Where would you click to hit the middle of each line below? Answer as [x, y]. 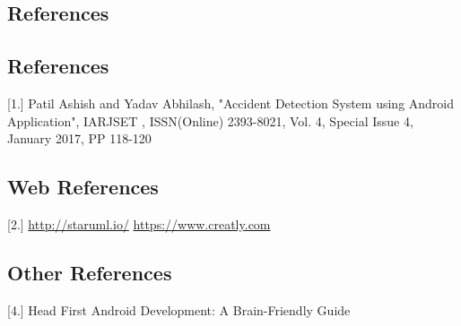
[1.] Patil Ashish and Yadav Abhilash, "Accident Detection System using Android [231, 103]
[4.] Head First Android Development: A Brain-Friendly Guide [179, 309]
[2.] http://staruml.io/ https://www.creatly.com [139, 223]
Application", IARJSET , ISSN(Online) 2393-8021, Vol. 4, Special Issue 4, [210, 120]
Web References [83, 187]
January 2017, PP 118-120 [79, 138]
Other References [90, 272]
